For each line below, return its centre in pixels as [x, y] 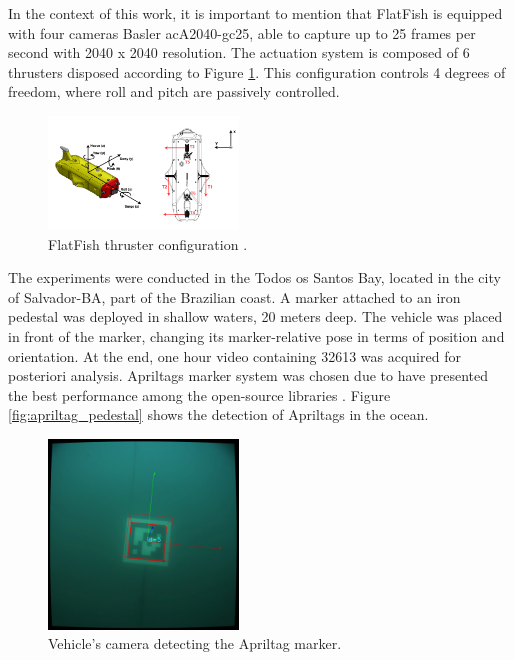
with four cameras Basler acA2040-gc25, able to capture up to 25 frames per [242, 32]
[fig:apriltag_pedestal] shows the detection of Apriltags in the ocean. [218, 414]
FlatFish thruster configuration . [148, 243]
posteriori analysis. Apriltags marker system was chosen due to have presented [248, 375]
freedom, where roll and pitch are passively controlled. [174, 91]
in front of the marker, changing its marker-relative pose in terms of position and [256, 336]
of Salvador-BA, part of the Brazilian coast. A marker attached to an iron [234, 296]
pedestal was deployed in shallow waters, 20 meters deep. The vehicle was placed [255, 316]
